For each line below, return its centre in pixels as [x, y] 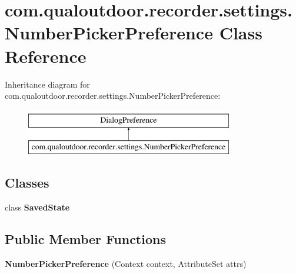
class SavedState [37, 207]
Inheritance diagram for [47, 84]
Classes [27, 183]
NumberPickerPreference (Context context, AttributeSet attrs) [126, 263]
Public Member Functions [85, 239]
